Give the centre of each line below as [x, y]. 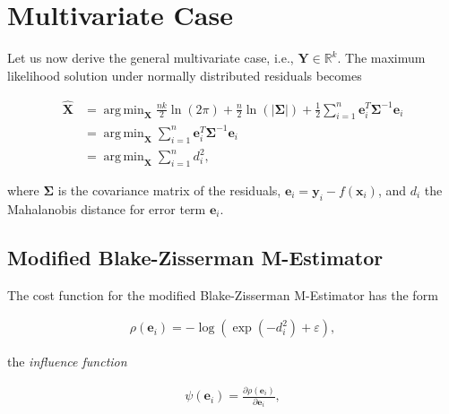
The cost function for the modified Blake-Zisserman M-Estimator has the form [223, 294]
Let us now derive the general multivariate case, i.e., [151, 58]
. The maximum [381, 58]
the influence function [67, 362]
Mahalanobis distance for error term [107, 208]
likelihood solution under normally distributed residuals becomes [185, 75]
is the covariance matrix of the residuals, [169, 190]
